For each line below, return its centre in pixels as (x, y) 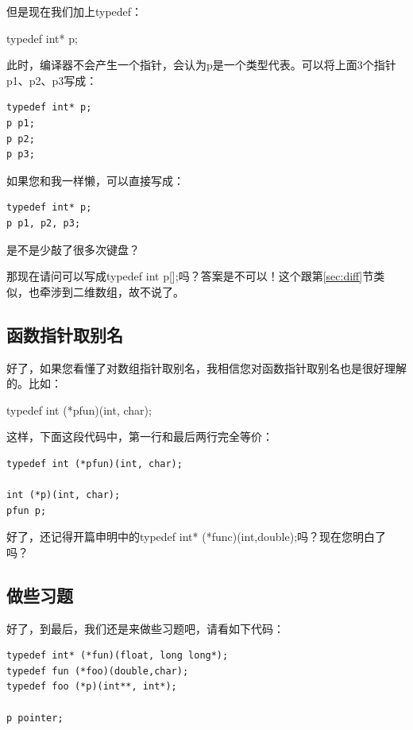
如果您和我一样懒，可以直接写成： (95, 180)
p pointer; (35, 718)
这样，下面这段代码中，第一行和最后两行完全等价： (140, 436)
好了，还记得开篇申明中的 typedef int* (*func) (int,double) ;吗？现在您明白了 (197, 537)
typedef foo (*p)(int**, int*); (92, 687)
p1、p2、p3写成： (52, 80)
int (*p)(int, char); (64, 495)
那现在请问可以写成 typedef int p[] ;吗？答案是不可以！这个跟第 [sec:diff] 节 (190, 276)
